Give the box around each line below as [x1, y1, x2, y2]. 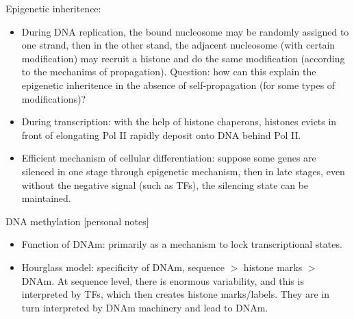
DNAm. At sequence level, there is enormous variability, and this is [21, 273, 304, 288]
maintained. [21, 191, 71, 205]
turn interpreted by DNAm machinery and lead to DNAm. [21, 300, 268, 314]
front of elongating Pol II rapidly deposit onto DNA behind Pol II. [21, 127, 301, 142]
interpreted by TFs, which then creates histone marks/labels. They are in [21, 287, 329, 301]
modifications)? [21, 91, 86, 105]
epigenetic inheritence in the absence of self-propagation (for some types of [21, 77, 336, 92]
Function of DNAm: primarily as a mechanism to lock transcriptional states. [21, 237, 342, 251]
